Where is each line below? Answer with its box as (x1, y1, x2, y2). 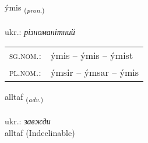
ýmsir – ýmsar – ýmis (51, 65, 139, 79)
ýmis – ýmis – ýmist (51, 48, 133, 62)
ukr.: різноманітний (5, 25, 75, 37)
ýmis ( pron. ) (5, 1, 45, 15)
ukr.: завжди (5, 115, 51, 127)
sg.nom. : (9, 48, 41, 62)
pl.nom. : (9, 65, 41, 79)
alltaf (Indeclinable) (5, 126, 75, 138)
